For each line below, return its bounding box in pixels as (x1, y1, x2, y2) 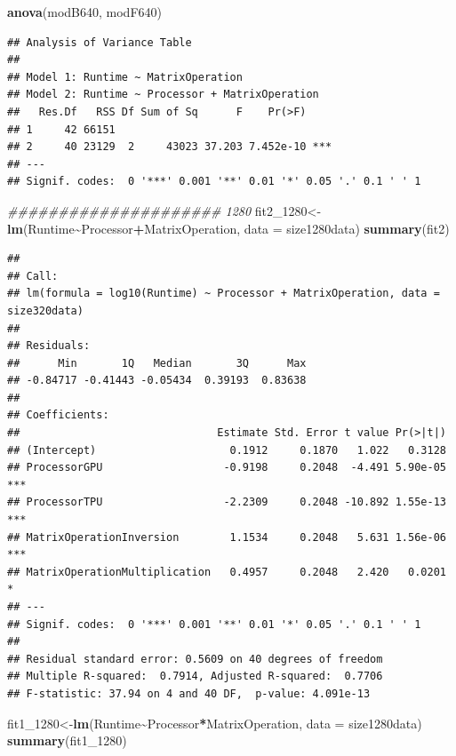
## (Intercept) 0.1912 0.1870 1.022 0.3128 (7, 443, 446, 457)
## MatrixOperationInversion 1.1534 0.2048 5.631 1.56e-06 (7, 530, 446, 544)
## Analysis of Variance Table (7, 36, 192, 49)
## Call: (7, 269, 59, 283)
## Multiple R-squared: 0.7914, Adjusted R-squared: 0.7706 (7, 670, 383, 683)
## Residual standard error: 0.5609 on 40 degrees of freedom (7, 652, 383, 665)
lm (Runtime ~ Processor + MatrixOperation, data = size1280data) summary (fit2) (7, 219, 450, 237)
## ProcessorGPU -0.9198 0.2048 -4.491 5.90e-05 (7, 461, 446, 474)
